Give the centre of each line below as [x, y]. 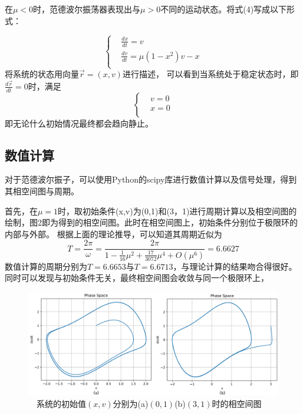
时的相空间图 [237, 404]
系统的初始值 [61, 404]
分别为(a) [131, 404]
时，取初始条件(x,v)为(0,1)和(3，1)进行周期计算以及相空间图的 [177, 211]
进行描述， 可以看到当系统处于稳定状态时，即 [210, 74]
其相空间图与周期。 [42, 191]
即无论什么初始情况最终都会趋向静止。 [79, 123]
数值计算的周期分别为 [46, 266]
